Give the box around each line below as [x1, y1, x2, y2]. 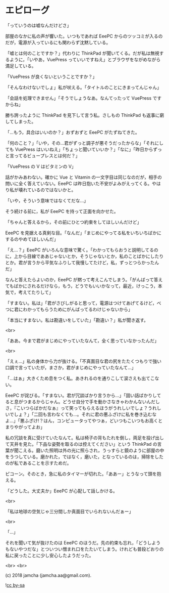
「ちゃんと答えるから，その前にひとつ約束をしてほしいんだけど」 [5, 219, 142, 225]
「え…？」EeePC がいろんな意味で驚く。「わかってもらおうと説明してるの [5, 246, 159, 253]
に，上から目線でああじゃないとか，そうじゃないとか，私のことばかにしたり [5, 253, 164, 259]
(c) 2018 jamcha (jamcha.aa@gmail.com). [5, 572, 92, 578]
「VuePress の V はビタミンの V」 [5, 163, 77, 170]
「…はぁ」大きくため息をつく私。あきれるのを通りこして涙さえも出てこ [5, 375, 155, 381]
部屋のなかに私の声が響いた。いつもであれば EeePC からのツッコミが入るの [5, 33, 163, 39]
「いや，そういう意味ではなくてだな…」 [5, 197, 89, 203]
